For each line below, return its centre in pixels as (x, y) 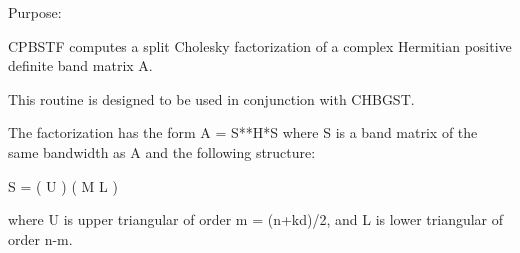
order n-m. (40, 238)
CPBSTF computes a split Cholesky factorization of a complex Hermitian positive (260, 45)
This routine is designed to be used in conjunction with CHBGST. (211, 98)
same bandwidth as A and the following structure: (162, 151)
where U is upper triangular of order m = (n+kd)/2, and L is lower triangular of (256, 219)
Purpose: (35, 12)
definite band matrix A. (80, 65)
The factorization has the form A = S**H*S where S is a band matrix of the (243, 132)
